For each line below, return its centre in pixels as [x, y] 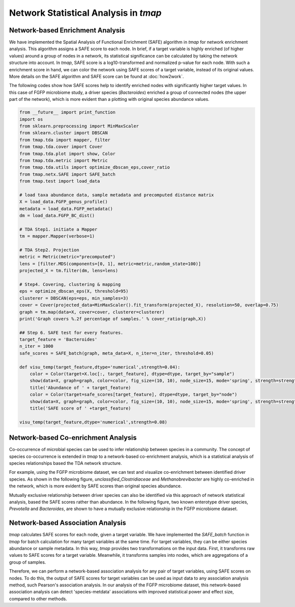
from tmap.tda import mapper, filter [65, 140]
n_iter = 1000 [36, 346]
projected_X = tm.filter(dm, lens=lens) [69, 271]
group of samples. [28, 562]
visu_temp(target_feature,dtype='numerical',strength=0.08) [93, 422]
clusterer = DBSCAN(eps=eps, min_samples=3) [74, 298]
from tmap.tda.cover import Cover [61, 147]
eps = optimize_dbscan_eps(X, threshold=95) [74, 291]
